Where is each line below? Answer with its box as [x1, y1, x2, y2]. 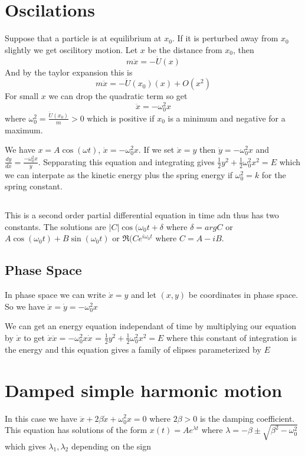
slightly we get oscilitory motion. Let [5, 43, 138, 55]
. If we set [138, 143, 175, 156]
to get [24, 331, 45, 343]
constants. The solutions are [5, 220, 106, 232]
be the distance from [147, 43, 222, 55]
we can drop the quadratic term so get [48, 90, 188, 102]
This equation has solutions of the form [5, 424, 147, 436]
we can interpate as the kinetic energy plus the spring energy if [5, 168, 233, 181]
